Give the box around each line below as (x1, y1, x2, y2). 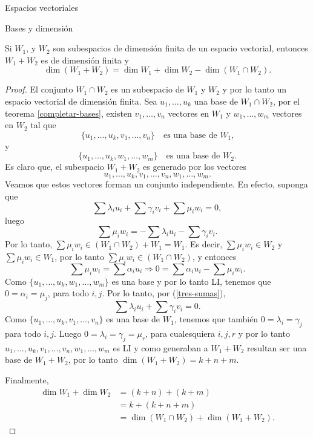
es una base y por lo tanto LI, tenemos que (111, 275, 271, 287)
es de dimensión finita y (41, 53, 129, 66)
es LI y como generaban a (113, 341, 208, 354)
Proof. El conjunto (5, 83, 73, 96)
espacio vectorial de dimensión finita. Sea (5, 94, 157, 107)
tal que (30, 119, 56, 131)
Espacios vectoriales (5, 1, 79, 13)
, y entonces (192, 250, 237, 262)
